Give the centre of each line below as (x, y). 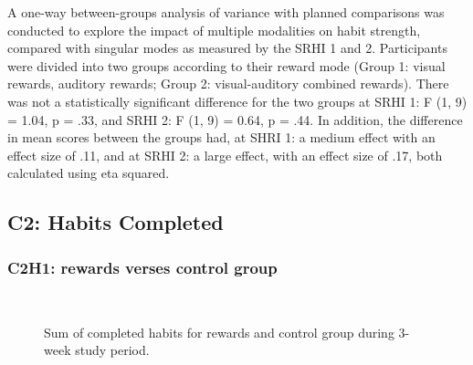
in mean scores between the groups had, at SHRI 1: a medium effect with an (221, 137)
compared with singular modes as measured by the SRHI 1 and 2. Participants (227, 48)
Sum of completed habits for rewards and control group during (219, 332)
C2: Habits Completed (116, 222)
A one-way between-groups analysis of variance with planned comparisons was (226, 12)
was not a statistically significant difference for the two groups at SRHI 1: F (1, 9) (237, 101)
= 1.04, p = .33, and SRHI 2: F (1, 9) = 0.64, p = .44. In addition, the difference (235, 119)
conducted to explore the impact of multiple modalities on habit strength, (214, 30)
